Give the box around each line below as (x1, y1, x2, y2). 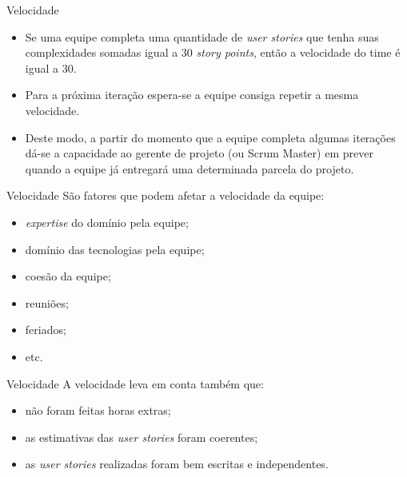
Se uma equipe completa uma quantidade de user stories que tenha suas (25, 28, 379, 45)
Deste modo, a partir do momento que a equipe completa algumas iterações (25, 129, 396, 145)
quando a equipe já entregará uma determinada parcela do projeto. (25, 160, 354, 177)
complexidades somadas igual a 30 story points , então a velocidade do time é (25, 44, 401, 61)
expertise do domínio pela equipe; (25, 213, 189, 230)
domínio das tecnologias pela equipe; (25, 240, 205, 257)
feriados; (25, 321, 66, 338)
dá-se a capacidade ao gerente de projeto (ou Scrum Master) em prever (25, 145, 373, 161)
